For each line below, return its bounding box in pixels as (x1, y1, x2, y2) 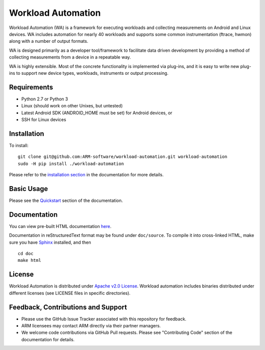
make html (18, 257, 41, 263)
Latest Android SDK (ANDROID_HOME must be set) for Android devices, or (21, 110, 173, 116)
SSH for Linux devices (21, 116, 66, 123)
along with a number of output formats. (9, 38, 88, 44)
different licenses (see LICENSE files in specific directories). (9, 290, 131, 296)
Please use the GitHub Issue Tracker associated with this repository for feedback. (21, 316, 186, 322)
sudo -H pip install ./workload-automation (18, 160, 124, 166)
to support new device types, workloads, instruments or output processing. (16, 70, 169, 76)
